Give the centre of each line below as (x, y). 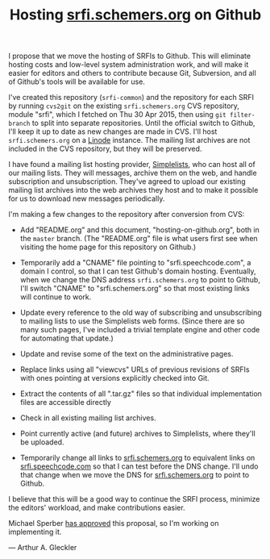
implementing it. (35, 532)
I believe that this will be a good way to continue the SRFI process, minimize (134, 499)
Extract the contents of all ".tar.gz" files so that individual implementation (141, 394)
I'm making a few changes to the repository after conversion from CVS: (127, 215)
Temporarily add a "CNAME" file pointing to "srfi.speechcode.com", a (135, 263)
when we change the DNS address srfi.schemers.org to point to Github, (140, 280)
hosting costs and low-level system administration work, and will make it (129, 65)
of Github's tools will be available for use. (77, 81)
